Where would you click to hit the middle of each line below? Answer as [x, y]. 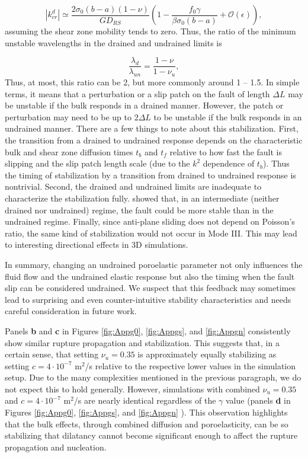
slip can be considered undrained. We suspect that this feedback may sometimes [150, 288]
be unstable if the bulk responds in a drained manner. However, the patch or [144, 105]
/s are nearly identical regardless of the [145, 400]
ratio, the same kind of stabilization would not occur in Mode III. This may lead [151, 233]
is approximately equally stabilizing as [207, 354]
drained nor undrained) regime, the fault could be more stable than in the [139, 210]
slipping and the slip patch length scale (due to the [97, 163]
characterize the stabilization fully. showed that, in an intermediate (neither [142, 198]
